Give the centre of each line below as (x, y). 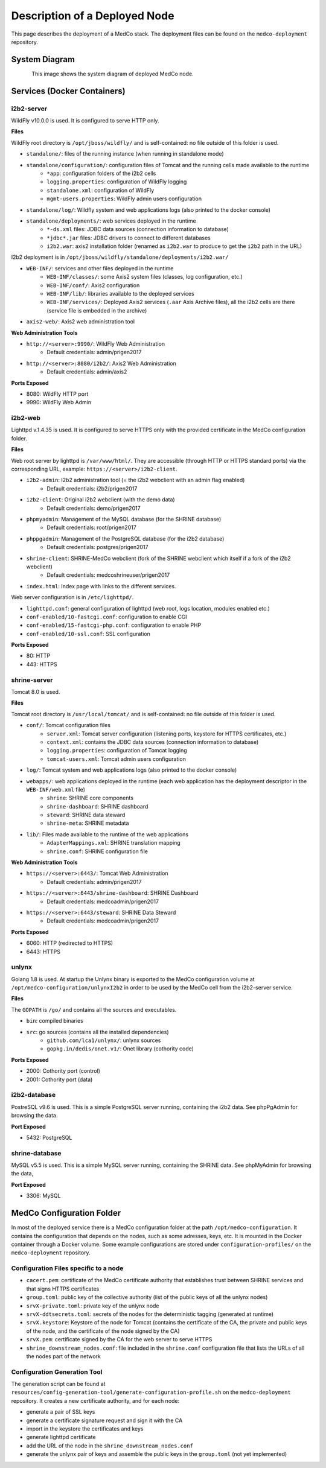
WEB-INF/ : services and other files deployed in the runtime (100, 268)
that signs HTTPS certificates (63, 1289)
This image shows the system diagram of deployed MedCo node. (113, 74)
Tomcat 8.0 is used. (36, 691)
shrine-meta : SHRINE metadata (88, 823)
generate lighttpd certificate (61, 1437)
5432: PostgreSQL (49, 1137)
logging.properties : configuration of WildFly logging (117, 182)
